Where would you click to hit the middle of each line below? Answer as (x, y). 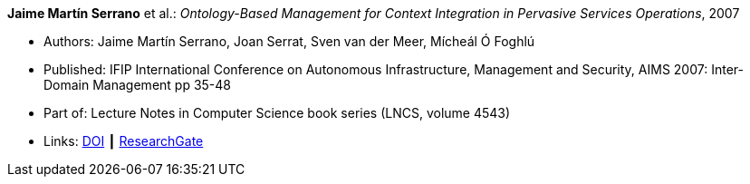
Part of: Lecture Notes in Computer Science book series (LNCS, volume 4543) (277, 113)
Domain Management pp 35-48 (138, 85)
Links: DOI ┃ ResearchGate (124, 141)
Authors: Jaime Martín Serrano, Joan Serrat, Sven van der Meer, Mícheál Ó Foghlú (289, 41)
